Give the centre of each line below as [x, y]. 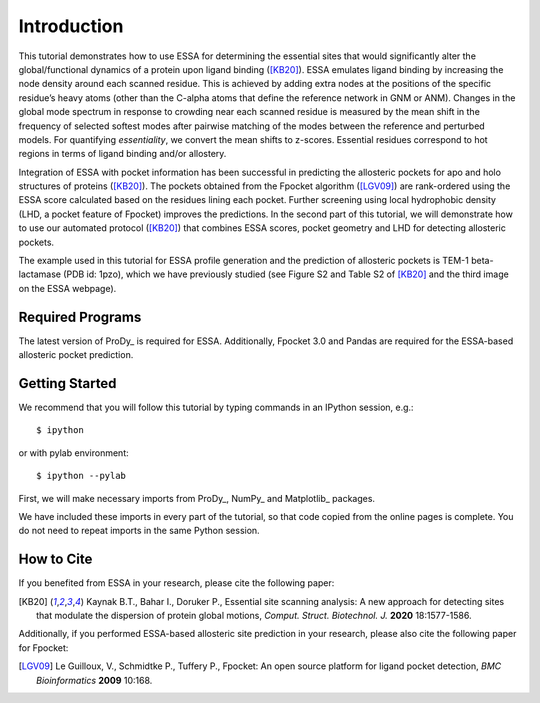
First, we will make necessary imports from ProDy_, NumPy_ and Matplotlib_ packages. [196, 498]
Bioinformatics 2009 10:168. [94, 680]
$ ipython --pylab [81, 476]
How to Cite [55, 559]
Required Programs [80, 316]
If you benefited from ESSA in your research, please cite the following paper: [176, 583]
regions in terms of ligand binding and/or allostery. [122, 154]
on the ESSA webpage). [67, 288]
